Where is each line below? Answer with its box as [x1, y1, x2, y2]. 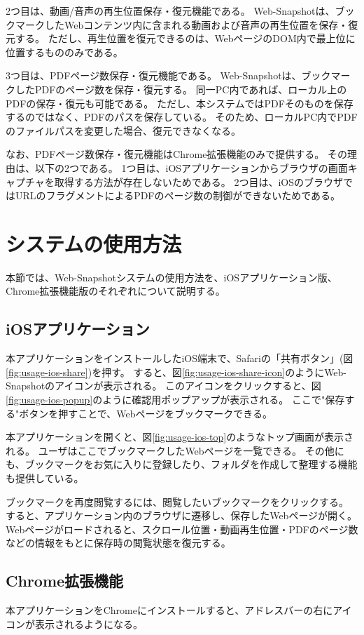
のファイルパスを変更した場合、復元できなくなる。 [6, 123, 241, 138]
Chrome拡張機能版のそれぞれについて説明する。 [6, 283, 225, 298]
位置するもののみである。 [6, 44, 123, 59]
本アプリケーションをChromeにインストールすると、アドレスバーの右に [6, 603, 333, 617]
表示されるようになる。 [34, 616, 143, 631]
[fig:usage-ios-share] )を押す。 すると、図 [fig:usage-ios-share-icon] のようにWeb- [6, 364, 347, 379]
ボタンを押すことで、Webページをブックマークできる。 [19, 406, 272, 420]
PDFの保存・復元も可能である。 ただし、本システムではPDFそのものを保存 [6, 95, 353, 110]
